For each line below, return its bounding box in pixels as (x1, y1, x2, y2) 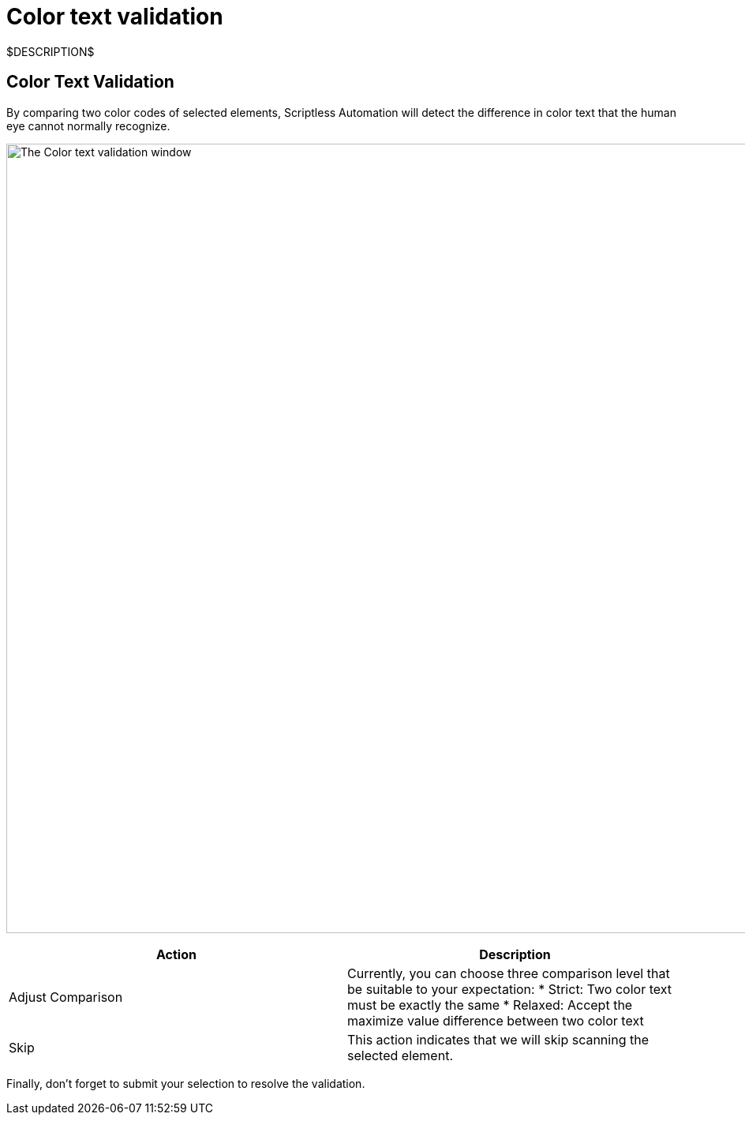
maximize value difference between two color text (347, 1012, 644, 1029)
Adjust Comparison (9, 988, 123, 1005)
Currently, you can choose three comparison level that (347, 965, 670, 981)
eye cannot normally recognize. (6, 118, 170, 133)
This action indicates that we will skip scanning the (347, 1031, 649, 1048)
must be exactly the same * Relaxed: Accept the (347, 996, 633, 1013)
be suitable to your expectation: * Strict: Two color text (347, 980, 672, 997)
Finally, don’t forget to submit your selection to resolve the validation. (6, 1076, 365, 1090)
